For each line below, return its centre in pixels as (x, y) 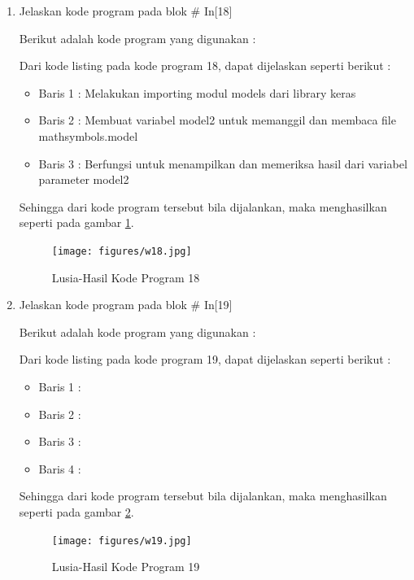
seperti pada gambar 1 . (76, 222)
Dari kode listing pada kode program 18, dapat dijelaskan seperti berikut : (205, 65)
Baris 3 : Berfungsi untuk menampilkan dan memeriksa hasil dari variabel (223, 163)
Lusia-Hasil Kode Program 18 (126, 277)
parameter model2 (84, 179)
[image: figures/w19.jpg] (122, 541)
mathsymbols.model (88, 135)
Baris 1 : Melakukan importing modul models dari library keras (197, 92)
